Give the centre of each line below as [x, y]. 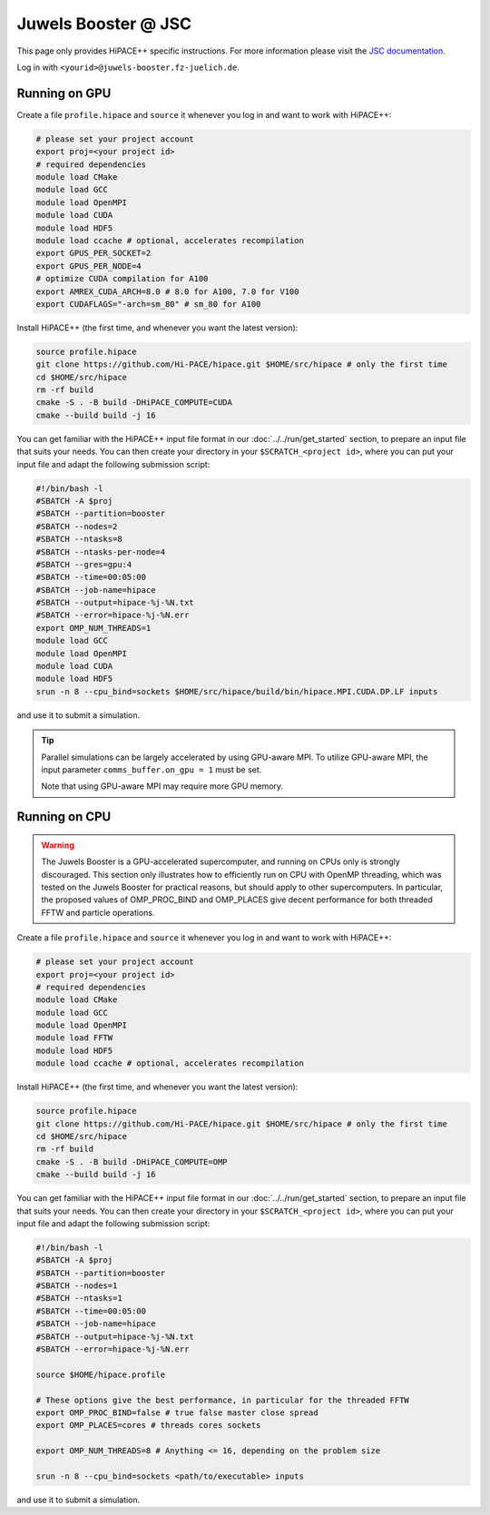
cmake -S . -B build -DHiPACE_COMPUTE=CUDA [134, 403]
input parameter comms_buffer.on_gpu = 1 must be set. [152, 769]
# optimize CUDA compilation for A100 [122, 279]
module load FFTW [74, 1038]
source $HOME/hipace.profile [101, 1374]
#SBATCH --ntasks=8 [79, 539]
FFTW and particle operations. [98, 912]
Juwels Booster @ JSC [104, 24]
